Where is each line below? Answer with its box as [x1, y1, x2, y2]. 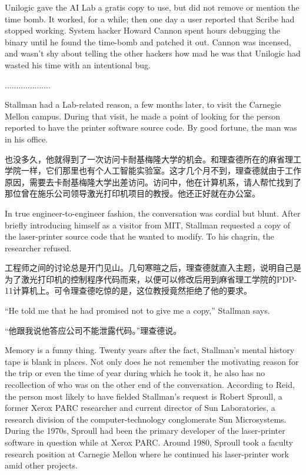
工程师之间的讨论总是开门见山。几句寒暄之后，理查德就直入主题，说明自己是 [5, 261, 301, 274]
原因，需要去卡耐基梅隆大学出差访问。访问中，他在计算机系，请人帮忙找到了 [5, 175, 301, 188]
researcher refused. [5, 241, 72, 254]
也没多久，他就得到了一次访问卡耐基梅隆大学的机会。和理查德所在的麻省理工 [5, 152, 301, 165]
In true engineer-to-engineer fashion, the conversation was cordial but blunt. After [5, 207, 301, 219]
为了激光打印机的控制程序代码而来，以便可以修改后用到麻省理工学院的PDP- [5, 273, 297, 285]
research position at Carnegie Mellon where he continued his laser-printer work [5, 447, 289, 460]
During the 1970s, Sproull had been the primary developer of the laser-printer [5, 424, 285, 437]
